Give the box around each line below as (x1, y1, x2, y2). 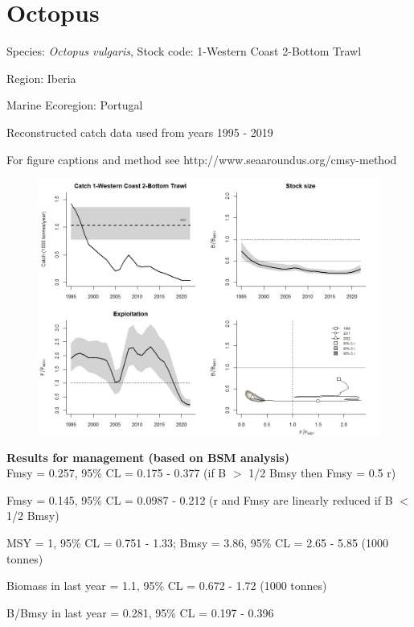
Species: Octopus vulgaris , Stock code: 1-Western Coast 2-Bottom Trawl (6, 43, 362, 60)
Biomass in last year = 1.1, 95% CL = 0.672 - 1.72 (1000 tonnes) (6, 577, 327, 594)
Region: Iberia (6, 69, 76, 86)
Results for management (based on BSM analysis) (6, 448, 289, 465)
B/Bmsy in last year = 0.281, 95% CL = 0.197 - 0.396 (6, 604, 274, 621)
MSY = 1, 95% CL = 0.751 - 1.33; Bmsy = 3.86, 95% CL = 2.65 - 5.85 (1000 (6, 534, 389, 551)
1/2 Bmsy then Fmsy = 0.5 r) (248, 464, 396, 481)
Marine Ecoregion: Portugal (6, 97, 143, 113)
